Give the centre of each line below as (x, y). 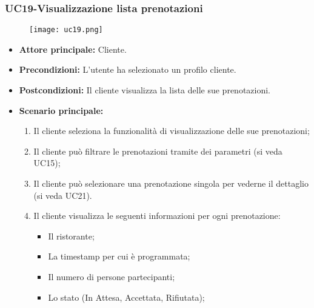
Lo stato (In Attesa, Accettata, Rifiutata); (126, 297)
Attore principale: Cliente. (73, 49)
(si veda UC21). (63, 195)
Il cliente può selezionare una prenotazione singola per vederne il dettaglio (171, 183)
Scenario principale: (61, 110)
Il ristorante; (71, 236)
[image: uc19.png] (66, 30)
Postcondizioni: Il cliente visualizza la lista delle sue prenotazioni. (145, 90)
